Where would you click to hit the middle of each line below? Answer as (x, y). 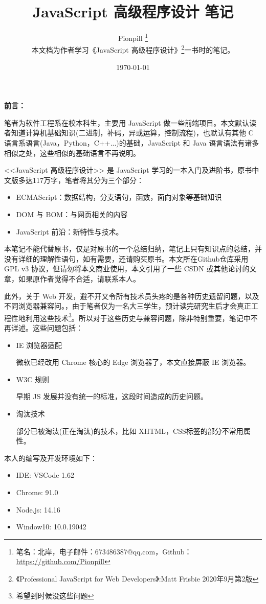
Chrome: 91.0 (37, 492)
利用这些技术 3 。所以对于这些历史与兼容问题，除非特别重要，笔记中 (138, 317)
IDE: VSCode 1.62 (45, 475)
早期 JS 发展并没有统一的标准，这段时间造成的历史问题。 (112, 396)
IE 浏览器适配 (39, 345)
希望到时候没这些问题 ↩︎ (55, 596)
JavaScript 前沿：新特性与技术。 (70, 231)
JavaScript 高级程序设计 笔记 (133, 11)
